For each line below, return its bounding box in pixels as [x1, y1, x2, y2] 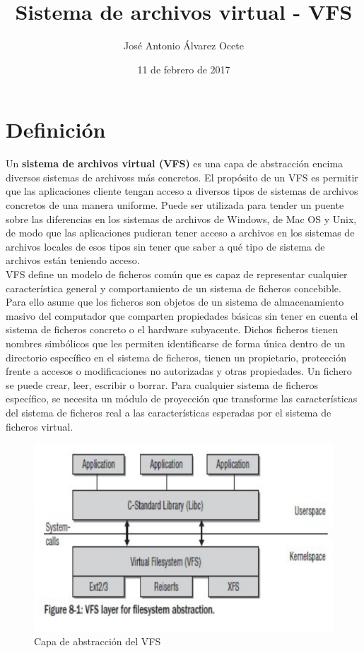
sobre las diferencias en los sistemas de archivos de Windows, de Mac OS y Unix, [6, 211, 357, 226]
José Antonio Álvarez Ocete [124, 38, 244, 53]
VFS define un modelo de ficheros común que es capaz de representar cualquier [6, 267, 348, 281]
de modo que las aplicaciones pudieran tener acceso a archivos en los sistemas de [6, 225, 355, 240]
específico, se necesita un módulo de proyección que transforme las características [6, 391, 358, 406]
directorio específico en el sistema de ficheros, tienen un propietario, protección [6, 349, 346, 364]
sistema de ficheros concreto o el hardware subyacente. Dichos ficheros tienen [6, 322, 339, 337]
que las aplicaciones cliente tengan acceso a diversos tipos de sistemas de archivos [6, 184, 358, 198]
